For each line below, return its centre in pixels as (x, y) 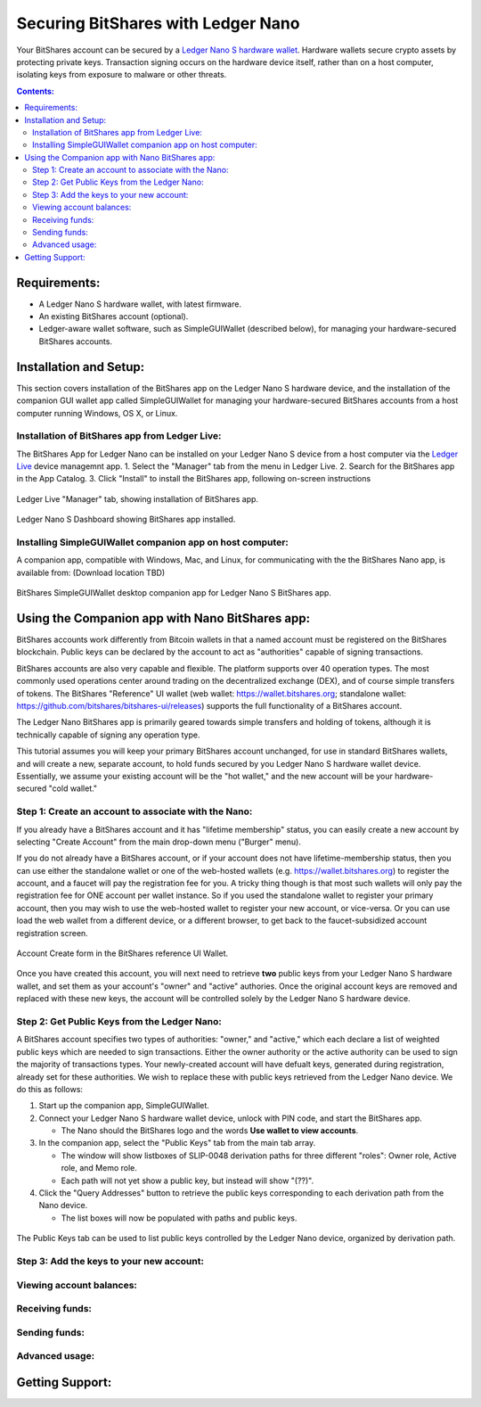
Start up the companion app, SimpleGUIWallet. (124, 1106)
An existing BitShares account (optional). (114, 317)
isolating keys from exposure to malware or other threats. (122, 75)
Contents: (36, 91)
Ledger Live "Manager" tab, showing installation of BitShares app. (137, 498)
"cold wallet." (73, 788)
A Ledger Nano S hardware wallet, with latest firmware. (140, 304)
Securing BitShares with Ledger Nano (158, 23)
